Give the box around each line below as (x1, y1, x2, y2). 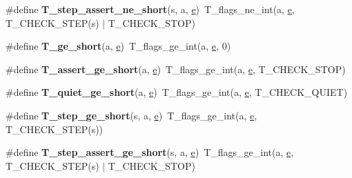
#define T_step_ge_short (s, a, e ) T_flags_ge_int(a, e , (6, 108, 257, 122)
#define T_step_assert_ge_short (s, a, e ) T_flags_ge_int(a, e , (6, 145, 294, 159)
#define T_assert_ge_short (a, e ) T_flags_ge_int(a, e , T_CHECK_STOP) (6, 61, 346, 76)
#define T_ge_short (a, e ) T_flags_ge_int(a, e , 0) (6, 39, 231, 53)
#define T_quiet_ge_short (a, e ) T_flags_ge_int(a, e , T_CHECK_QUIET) (6, 85, 348, 99)
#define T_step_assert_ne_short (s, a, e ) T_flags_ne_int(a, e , (6, 2, 295, 16)
